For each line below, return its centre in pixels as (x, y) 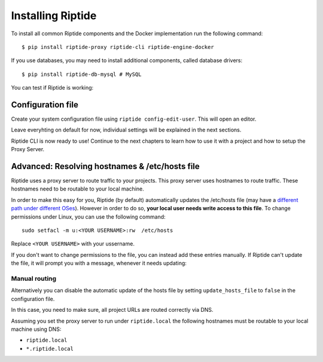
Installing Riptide (54, 16)
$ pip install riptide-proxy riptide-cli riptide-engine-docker (118, 47)
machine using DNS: (36, 329)
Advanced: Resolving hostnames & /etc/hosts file (105, 166)
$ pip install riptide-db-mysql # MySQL (82, 74)
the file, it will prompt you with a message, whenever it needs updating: (99, 263)
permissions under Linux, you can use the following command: (88, 217)
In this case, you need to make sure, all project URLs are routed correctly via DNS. (112, 310)
